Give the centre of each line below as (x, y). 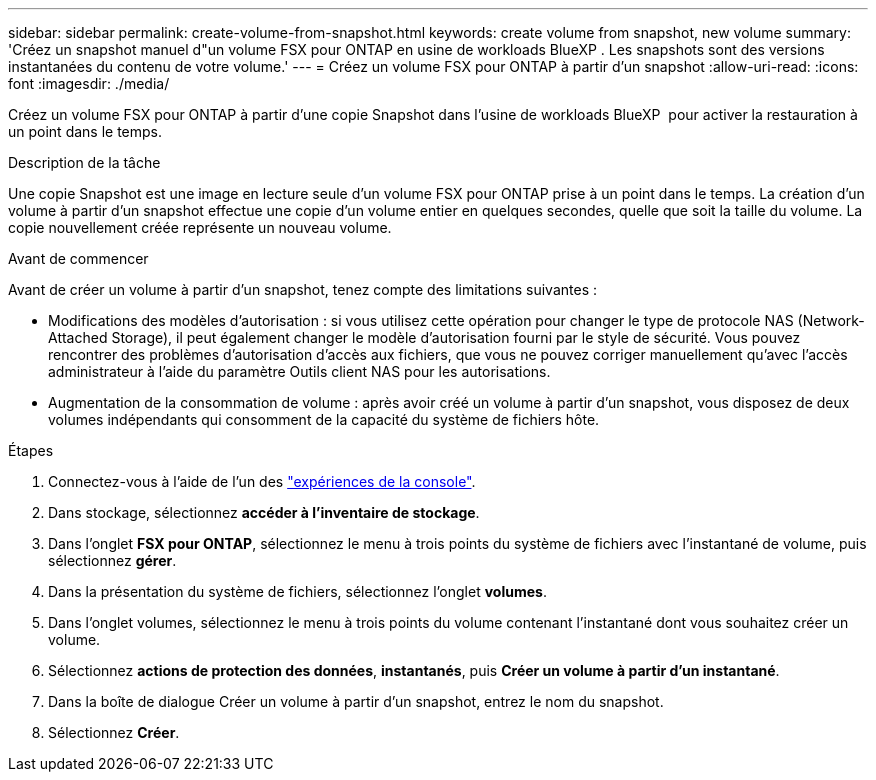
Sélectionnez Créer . (114, 732)
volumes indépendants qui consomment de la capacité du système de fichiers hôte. (324, 419)
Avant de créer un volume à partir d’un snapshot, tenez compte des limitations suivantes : (303, 289)
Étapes (31, 450)
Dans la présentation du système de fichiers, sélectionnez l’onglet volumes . (297, 591)
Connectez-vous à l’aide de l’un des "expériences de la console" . (262, 481)
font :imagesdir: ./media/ (89, 83)
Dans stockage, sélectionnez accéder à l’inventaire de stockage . (264, 512)
